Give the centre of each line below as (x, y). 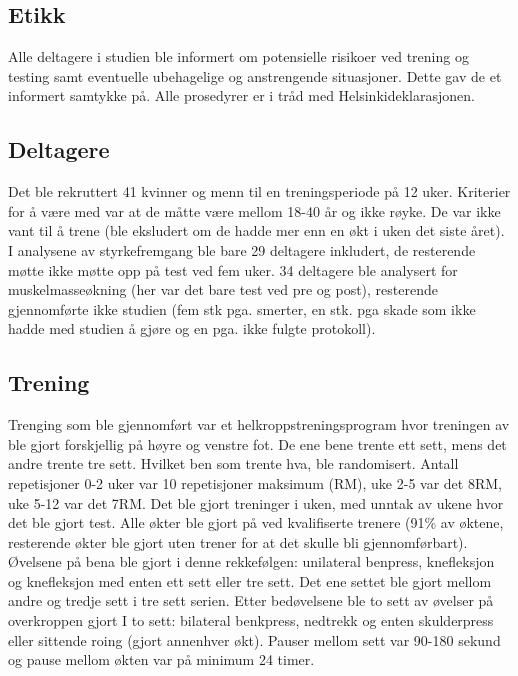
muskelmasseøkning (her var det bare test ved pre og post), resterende (223, 289)
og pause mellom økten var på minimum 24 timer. (161, 659)
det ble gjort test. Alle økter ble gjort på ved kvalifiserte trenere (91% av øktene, (256, 522)
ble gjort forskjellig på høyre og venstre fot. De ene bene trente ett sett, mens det (257, 443)
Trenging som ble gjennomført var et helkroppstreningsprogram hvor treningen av (259, 424)
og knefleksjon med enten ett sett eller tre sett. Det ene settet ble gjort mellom (250, 580)
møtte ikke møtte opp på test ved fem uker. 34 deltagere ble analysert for (233, 269)
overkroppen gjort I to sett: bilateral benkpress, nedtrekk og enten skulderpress (251, 620)
